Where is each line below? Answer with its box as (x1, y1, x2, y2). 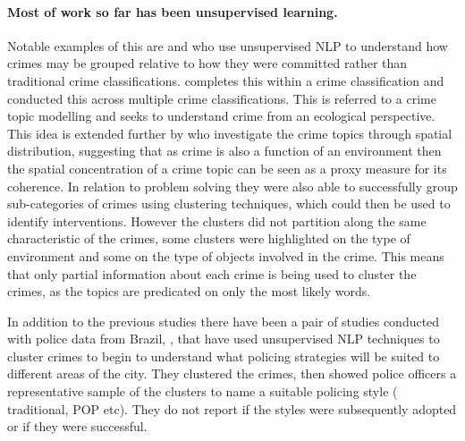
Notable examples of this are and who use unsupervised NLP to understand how (7, 36, 448, 55)
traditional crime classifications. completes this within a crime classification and (7, 71, 444, 89)
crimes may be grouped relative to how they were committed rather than (7, 54, 408, 72)
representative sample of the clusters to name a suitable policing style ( (7, 382, 398, 401)
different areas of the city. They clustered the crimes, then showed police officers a (7, 364, 457, 383)
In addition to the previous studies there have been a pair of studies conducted (7, 311, 440, 330)
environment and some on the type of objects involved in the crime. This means (7, 246, 444, 265)
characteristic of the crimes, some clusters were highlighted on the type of (7, 229, 410, 248)
